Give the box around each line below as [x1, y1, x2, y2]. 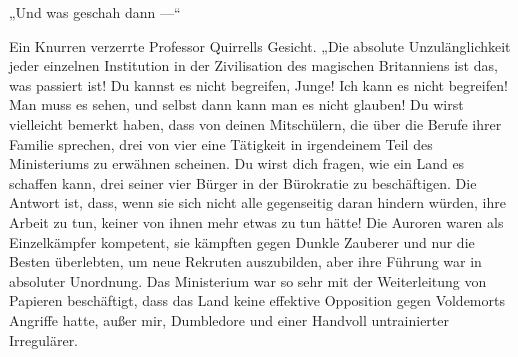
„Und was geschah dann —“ [9, 2, 181, 22]
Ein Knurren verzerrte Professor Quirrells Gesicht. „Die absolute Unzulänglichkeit [9, 35, 511, 56]
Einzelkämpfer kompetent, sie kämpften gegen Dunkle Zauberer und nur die [9, 231, 475, 252]
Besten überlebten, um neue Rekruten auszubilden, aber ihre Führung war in [9, 251, 482, 272]
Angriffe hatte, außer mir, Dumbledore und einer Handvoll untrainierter [9, 309, 450, 330]
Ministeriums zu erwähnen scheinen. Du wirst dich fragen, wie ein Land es [9, 153, 465, 174]
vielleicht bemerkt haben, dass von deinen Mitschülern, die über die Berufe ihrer [9, 113, 502, 134]
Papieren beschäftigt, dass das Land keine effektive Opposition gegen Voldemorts [9, 290, 505, 311]
